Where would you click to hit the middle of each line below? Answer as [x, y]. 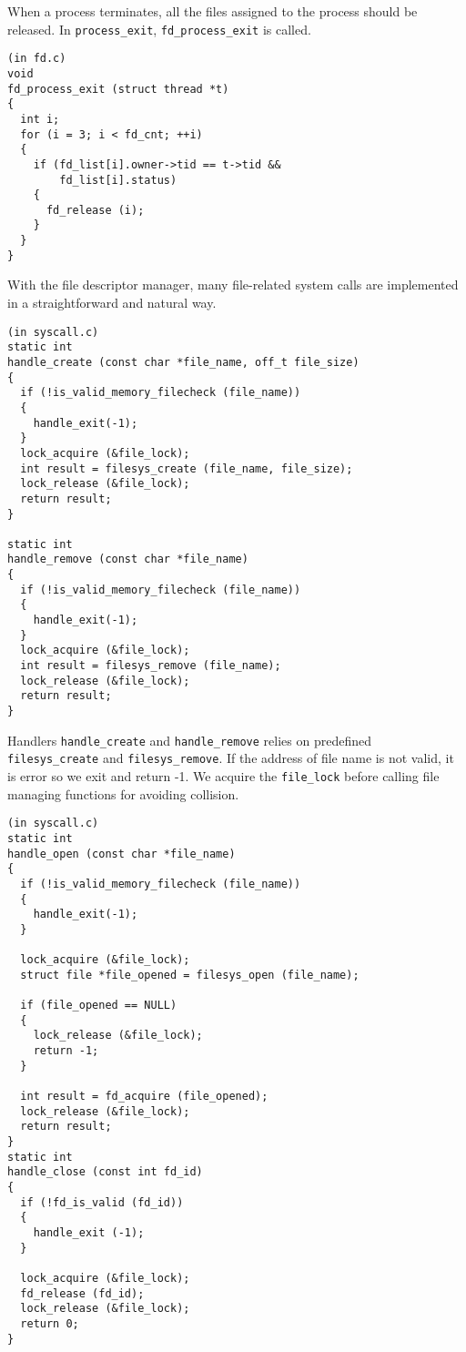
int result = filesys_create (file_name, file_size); [187, 468]
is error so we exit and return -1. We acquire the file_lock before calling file [223, 776]
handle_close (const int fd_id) [105, 1172]
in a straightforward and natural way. [112, 303]
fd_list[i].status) [118, 180]
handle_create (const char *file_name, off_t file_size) [183, 362]
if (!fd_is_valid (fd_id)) [102, 1202]
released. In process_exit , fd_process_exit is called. [159, 29]
